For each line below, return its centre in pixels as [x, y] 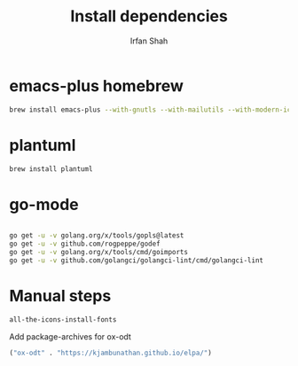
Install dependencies [149, 16]
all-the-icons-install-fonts [63, 319]
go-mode [44, 204]
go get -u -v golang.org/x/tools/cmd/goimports [99, 253]
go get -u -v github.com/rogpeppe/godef [85, 244]
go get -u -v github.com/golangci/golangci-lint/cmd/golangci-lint [137, 260]
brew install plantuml [51, 169]
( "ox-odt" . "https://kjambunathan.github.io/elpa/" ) [111, 353]
